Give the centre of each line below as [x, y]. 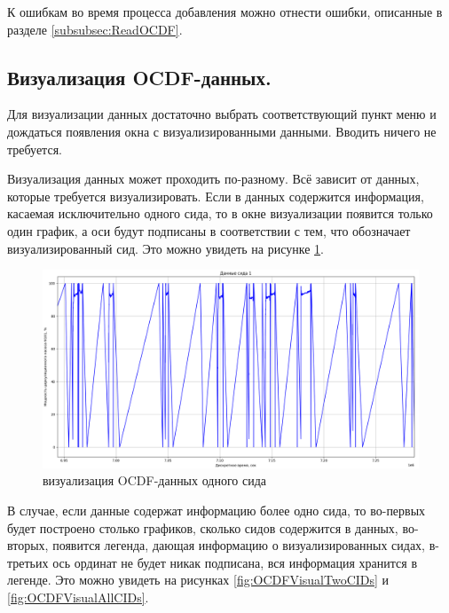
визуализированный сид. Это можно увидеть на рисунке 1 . [165, 248]
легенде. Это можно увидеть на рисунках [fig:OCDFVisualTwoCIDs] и [198, 580]
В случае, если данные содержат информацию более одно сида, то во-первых [217, 510]
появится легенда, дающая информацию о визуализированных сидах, [239, 545]
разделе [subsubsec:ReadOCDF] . [95, 29]
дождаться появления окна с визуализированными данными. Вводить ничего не [222, 131]
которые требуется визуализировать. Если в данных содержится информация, [216, 196]
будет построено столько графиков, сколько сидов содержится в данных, [203, 527]
